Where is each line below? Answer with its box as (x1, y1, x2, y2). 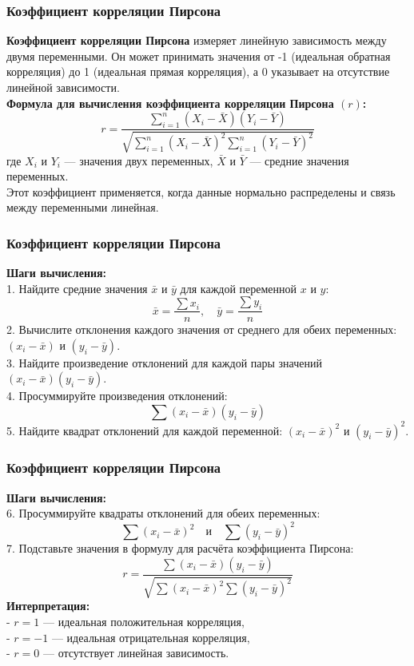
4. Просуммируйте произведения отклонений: (6, 387, 228, 404)
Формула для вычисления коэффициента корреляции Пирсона (6, 94, 334, 111)
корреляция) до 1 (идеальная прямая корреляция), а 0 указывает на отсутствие (6, 63, 390, 80)
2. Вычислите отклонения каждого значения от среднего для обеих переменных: (6, 321, 397, 338)
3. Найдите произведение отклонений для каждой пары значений (6, 354, 322, 371)
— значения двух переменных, (64, 152, 213, 168)
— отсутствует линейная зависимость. (42, 644, 229, 661)
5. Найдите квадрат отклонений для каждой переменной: (6, 422, 283, 438)
